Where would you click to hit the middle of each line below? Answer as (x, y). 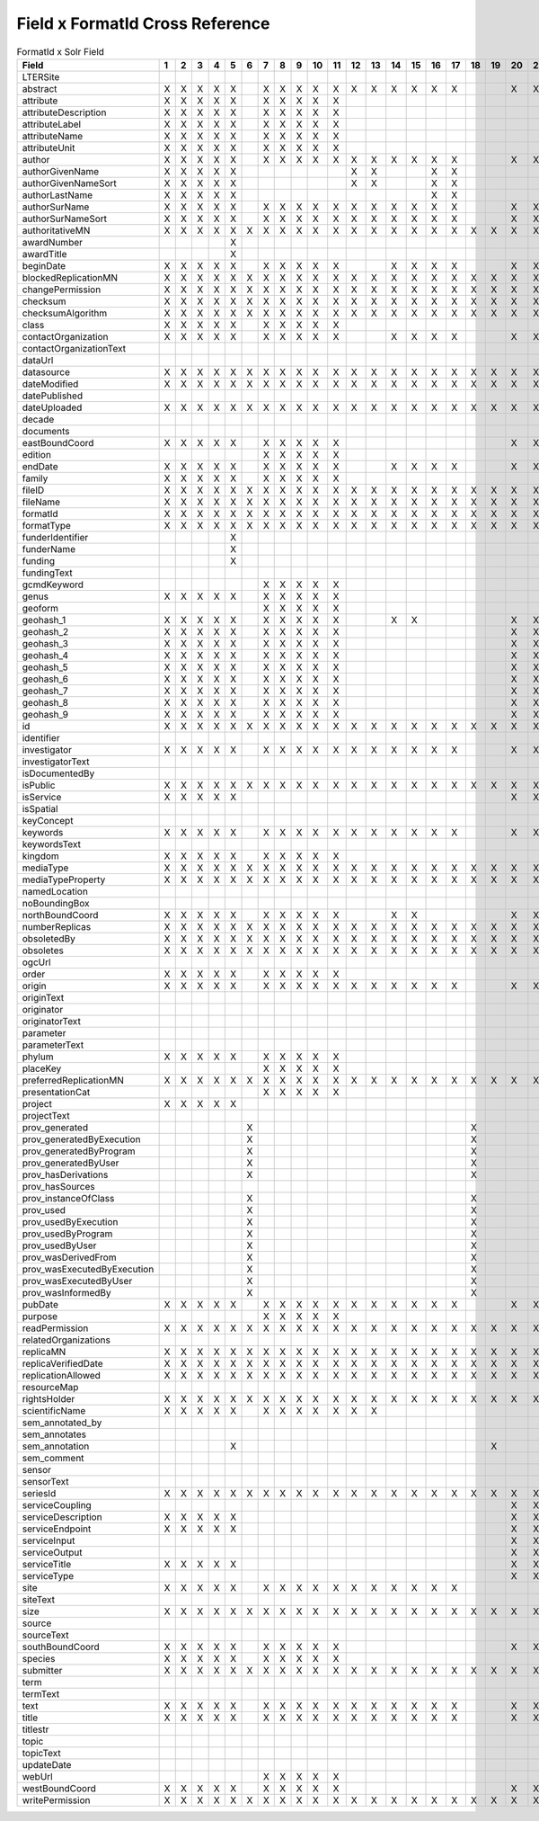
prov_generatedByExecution (81, 1139)
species (39, 1658)
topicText (42, 1753)
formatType (47, 525)
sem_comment (53, 1458)
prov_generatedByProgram (79, 1151)
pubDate (40, 1304)
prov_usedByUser (59, 1245)
